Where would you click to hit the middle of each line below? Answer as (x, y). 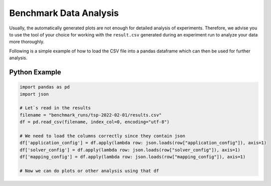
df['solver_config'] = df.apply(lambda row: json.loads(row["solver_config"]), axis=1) (130, 150)
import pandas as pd (45, 87)
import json (34, 94)
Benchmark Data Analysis (64, 13)
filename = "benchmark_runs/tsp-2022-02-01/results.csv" (91, 115)
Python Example (35, 72)
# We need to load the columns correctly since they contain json (102, 136)
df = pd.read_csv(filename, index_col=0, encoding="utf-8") (95, 122)
